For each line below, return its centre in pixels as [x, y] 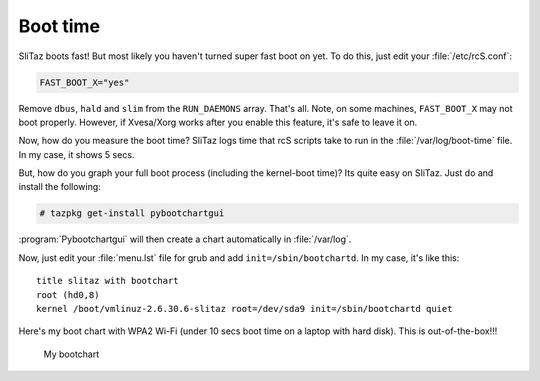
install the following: [60, 187]
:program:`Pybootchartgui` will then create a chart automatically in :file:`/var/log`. [185, 239]
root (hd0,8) [68, 294]
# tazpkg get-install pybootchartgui [132, 213]
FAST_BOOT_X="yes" [84, 82]
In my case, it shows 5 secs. [76, 154]
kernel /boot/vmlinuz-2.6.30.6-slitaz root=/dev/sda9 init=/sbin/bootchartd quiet [244, 308]
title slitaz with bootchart [107, 281]
